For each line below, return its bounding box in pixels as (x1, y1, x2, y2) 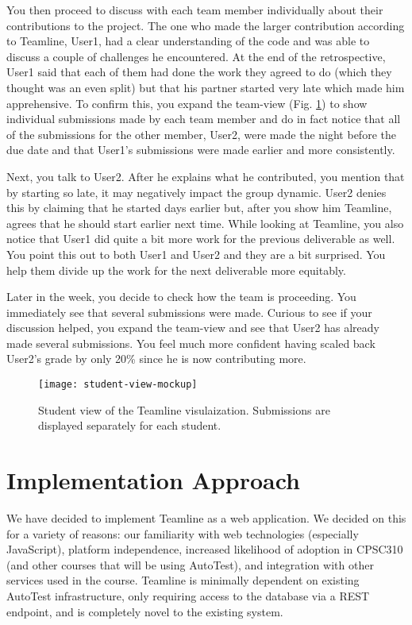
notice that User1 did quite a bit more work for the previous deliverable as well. (6, 230, 395, 247)
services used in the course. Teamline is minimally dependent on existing (6, 572, 360, 588)
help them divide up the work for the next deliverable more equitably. (6, 261, 346, 278)
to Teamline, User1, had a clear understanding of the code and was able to (6, 33, 370, 49)
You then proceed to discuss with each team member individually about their (6, 2, 383, 17)
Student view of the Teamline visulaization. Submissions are (38, 401, 330, 418)
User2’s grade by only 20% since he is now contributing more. (6, 350, 306, 367)
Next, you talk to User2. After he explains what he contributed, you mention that (6, 168, 405, 184)
